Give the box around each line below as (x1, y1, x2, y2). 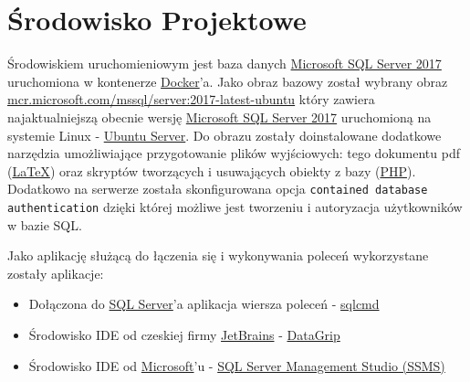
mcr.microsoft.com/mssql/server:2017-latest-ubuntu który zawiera (7, 90, 375, 109)
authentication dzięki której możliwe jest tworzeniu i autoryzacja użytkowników (7, 196, 463, 216)
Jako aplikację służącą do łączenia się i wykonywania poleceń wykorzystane (7, 246, 429, 265)
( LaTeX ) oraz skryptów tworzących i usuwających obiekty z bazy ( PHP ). (7, 161, 416, 180)
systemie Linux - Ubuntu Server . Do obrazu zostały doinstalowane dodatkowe (7, 125, 442, 144)
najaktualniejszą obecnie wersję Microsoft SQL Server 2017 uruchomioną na (7, 107, 432, 126)
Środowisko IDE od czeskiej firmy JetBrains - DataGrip (28, 324, 340, 344)
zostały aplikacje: (7, 263, 104, 282)
